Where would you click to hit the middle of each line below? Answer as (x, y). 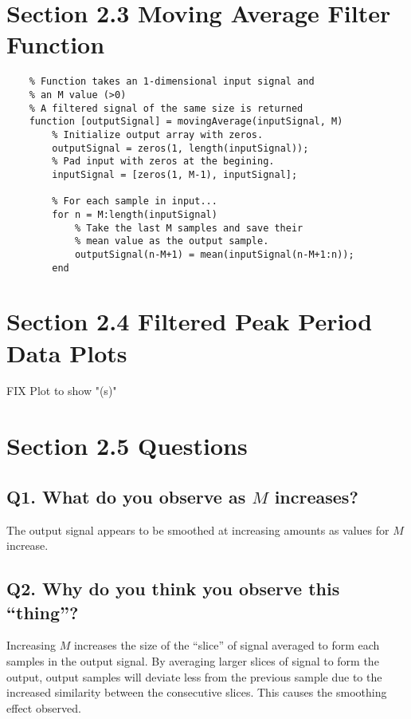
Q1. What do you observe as (126, 496)
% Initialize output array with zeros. (158, 134)
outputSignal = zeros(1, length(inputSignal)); (180, 148)
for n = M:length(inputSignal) (135, 214)
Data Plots (67, 352)
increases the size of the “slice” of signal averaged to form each (227, 645)
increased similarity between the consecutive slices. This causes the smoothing (197, 692)
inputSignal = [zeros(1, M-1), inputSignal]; (175, 174)
